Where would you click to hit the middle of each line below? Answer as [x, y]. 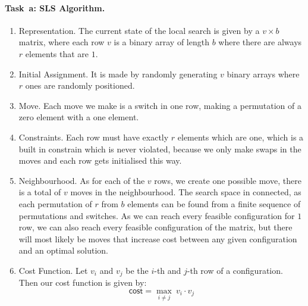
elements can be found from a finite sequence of [214, 203]
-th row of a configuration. [235, 270]
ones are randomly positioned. [80, 85]
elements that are [57, 53]
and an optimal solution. [64, 250]
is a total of [40, 192]
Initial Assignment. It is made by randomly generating [118, 74]
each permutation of [55, 203]
